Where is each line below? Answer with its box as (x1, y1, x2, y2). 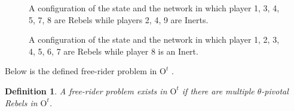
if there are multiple (182, 84, 255, 97)
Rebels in (5, 96, 38, 109)
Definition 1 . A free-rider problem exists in (5, 84, 167, 97)
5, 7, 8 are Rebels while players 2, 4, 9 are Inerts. (29, 13, 209, 26)
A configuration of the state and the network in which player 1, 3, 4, (29, 2, 280, 14)
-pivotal (261, 84, 289, 97)
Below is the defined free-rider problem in (5, 65, 157, 77)
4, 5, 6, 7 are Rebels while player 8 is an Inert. (29, 45, 198, 57)
